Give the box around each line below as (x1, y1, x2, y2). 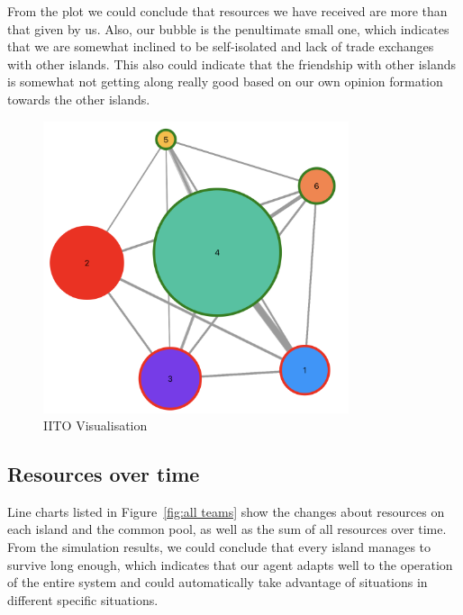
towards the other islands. (7, 89, 150, 108)
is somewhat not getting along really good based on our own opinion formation (7, 72, 443, 91)
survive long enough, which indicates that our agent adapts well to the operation (7, 555, 453, 574)
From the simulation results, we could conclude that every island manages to (7, 538, 431, 556)
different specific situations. (7, 590, 159, 609)
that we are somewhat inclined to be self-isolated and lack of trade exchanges (7, 37, 434, 56)
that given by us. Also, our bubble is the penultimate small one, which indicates (7, 19, 449, 38)
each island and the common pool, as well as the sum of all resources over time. (7, 520, 447, 538)
